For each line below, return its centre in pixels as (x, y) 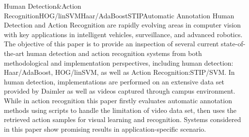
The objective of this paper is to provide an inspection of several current (111, 44)
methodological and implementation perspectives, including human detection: (119, 62)
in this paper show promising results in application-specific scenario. (105, 129)
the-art (14, 53)
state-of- (233, 44)
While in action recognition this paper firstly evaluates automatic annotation (118, 100)
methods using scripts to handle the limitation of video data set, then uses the (120, 110)
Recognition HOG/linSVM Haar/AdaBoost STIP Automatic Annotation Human (119, 15)
